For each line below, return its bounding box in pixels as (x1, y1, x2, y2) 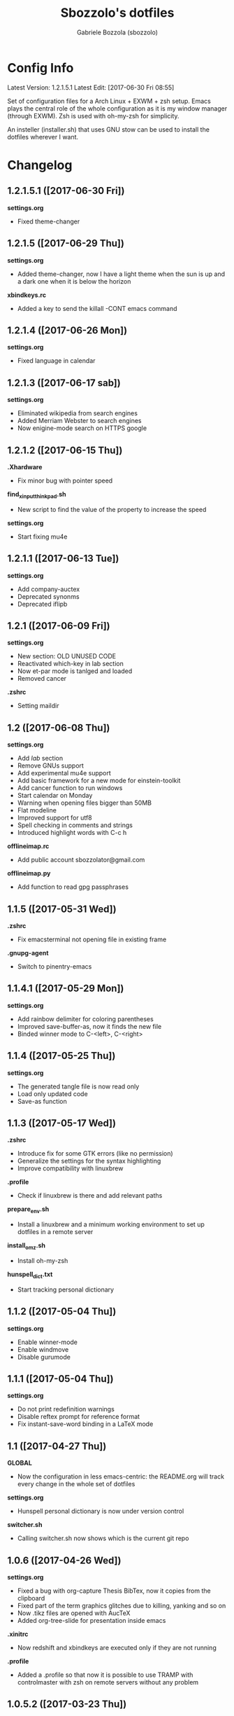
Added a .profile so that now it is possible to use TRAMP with (17, 1670, 193, 1679)
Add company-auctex (17, 585, 80, 593)
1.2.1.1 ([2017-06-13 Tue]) (7, 553, 119, 565)
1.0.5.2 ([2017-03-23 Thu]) (7, 1698, 127, 1710)
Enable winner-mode (17, 1338, 78, 1346)
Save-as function (17, 1097, 68, 1105)
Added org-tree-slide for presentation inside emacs (17, 1617, 166, 1625)
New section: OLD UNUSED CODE (17, 652, 117, 660)
